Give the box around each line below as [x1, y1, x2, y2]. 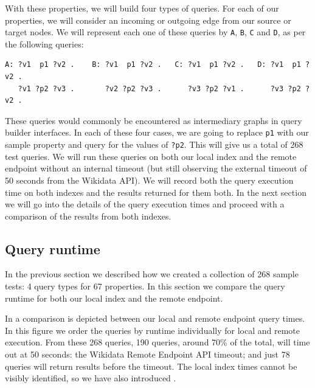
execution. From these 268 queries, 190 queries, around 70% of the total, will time [5, 336, 310, 348]
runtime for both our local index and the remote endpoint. [5, 291, 223, 304]
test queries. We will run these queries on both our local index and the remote [5, 150, 297, 162]
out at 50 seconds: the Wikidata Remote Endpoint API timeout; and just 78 [5, 348, 290, 361]
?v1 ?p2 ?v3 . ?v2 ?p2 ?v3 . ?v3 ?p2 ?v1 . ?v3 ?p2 [18, 84, 301, 93]
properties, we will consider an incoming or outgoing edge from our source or [5, 13, 291, 26]
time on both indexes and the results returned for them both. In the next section [5, 185, 306, 198]
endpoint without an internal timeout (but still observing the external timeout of [5, 162, 307, 175]
